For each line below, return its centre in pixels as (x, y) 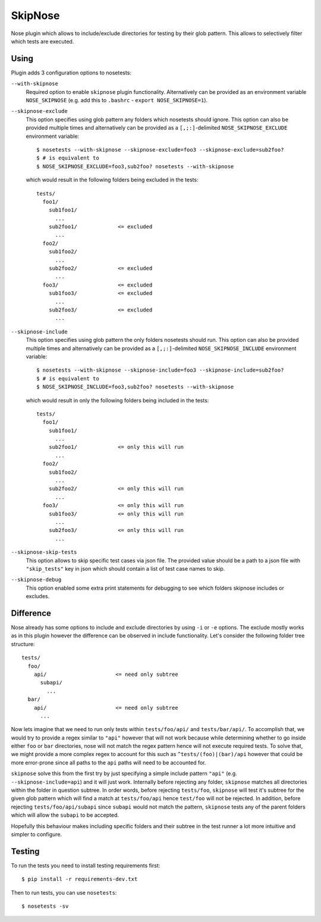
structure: (23, 644)
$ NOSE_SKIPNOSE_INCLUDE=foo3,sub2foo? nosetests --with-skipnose (135, 387)
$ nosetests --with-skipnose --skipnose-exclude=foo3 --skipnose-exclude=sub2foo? (160, 150)
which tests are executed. (43, 41)
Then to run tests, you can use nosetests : (64, 892)
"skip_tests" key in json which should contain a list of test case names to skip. (125, 568)
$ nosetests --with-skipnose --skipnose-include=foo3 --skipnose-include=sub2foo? (160, 370)
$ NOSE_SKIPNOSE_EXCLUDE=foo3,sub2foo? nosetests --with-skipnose (135, 166)
